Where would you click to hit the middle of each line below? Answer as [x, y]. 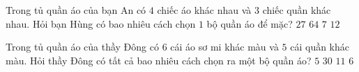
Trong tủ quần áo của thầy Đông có [82, 47]
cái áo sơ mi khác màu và [224, 47]
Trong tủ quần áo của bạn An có [76, 10]
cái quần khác [320, 47]
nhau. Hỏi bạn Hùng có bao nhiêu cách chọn [101, 23]
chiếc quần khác [297, 10]
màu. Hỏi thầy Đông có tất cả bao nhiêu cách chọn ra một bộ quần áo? [159, 60]
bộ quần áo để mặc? [250, 23]
